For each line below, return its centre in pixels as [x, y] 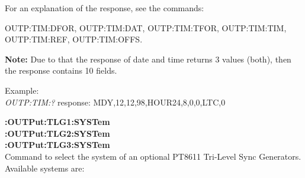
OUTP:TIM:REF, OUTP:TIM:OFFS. [74, 39]
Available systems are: [45, 168]
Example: [22, 90]
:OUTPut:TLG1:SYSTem [57, 122]
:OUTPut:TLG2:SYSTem [57, 133]
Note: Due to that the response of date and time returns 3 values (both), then [148, 59]
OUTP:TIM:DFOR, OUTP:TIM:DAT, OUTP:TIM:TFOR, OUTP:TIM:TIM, [146, 27]
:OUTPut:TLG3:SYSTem [57, 145]
